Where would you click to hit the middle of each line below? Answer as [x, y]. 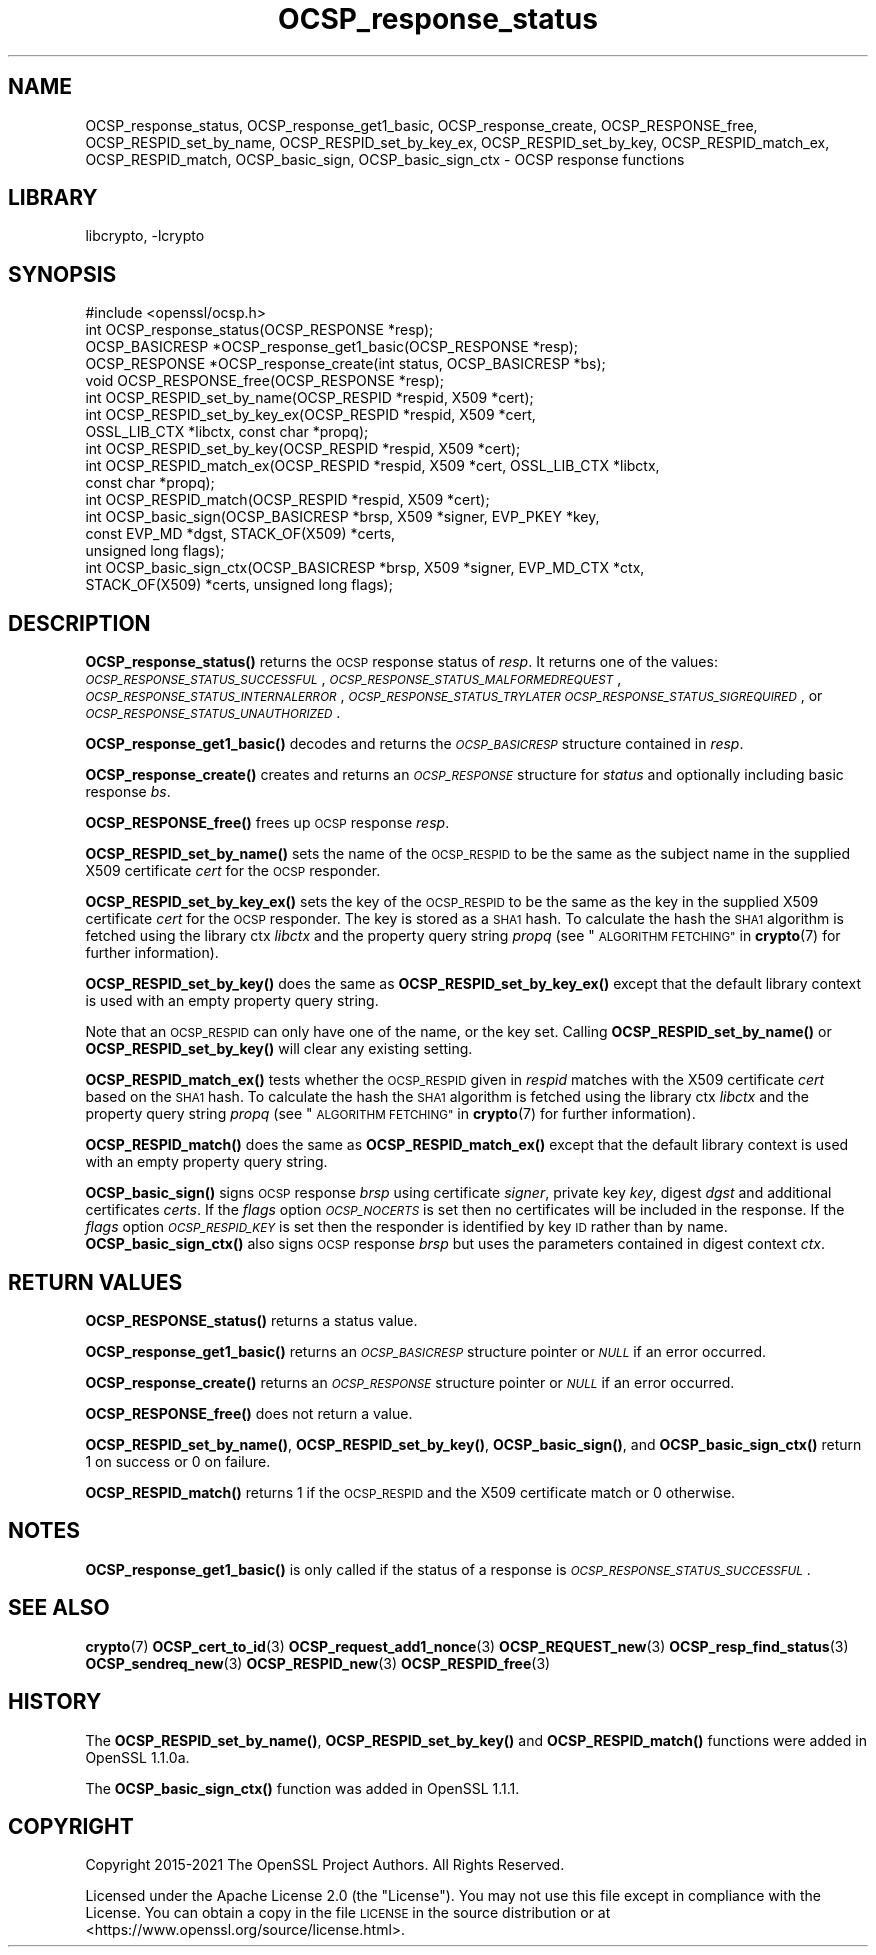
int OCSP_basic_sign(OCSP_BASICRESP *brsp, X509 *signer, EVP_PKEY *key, [342, 517]
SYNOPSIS [62, 274]
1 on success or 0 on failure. [178, 1461]
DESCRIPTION [79, 623]
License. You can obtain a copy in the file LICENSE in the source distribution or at [348, 1913]
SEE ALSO [59, 1608]
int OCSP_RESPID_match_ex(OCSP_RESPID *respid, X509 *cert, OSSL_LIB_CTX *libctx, [372, 466]
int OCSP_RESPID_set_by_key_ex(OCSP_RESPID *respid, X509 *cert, [310, 415]
